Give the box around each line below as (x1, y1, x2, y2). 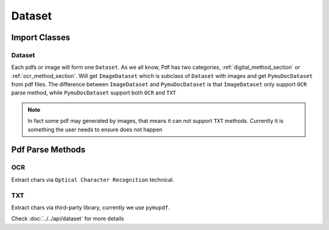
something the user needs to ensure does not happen (27, 125, 163, 133)
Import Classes (11, 32, 71, 43)
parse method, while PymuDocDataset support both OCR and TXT (11, 89, 177, 97)
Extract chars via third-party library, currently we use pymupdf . (11, 204, 170, 211)
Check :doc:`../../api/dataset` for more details (11, 215, 124, 222)
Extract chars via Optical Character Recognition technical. (11, 176, 174, 183)
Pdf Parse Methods (11, 145, 86, 155)
